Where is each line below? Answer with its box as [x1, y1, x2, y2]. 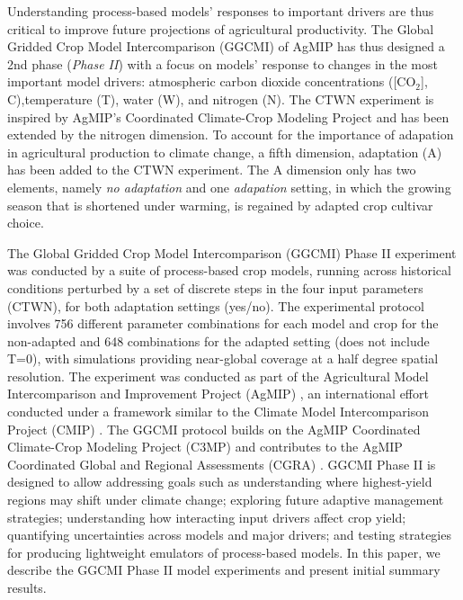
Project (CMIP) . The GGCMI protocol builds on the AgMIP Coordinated [7, 419, 421, 438]
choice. [7, 213, 44, 232]
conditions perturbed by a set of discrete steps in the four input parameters [7, 278, 423, 297]
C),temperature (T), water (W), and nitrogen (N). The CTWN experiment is [7, 89, 434, 108]
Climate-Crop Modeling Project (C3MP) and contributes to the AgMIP [7, 437, 403, 456]
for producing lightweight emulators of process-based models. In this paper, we [7, 542, 441, 561]
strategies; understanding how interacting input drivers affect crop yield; [7, 507, 406, 526]
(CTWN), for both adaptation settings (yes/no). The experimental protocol [7, 296, 424, 315]
